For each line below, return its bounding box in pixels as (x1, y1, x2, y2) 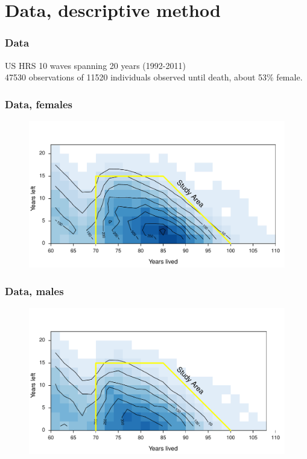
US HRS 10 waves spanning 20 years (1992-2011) (5, 59, 186, 71)
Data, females (5, 96, 72, 111)
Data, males (5, 283, 64, 298)
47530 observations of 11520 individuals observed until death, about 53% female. (5, 71, 303, 83)
